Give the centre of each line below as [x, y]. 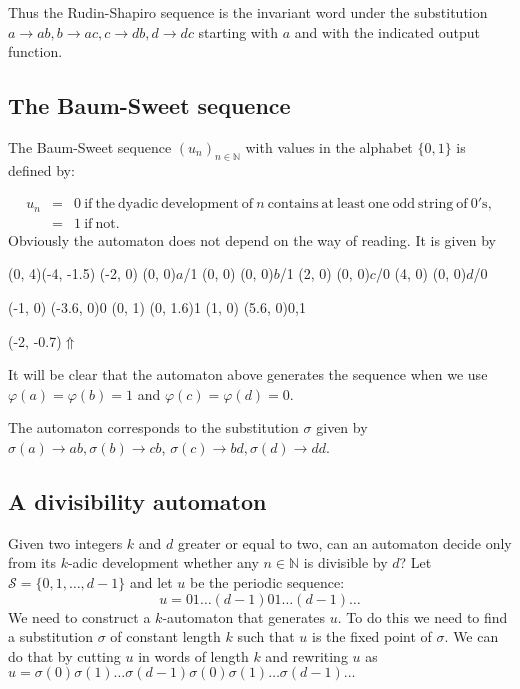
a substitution [50, 636]
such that [266, 636]
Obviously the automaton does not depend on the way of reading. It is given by [252, 239]
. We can [471, 636]
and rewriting [306, 655]
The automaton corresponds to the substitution [153, 427]
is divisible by [345, 562]
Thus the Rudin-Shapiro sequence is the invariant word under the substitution [248, 12]
